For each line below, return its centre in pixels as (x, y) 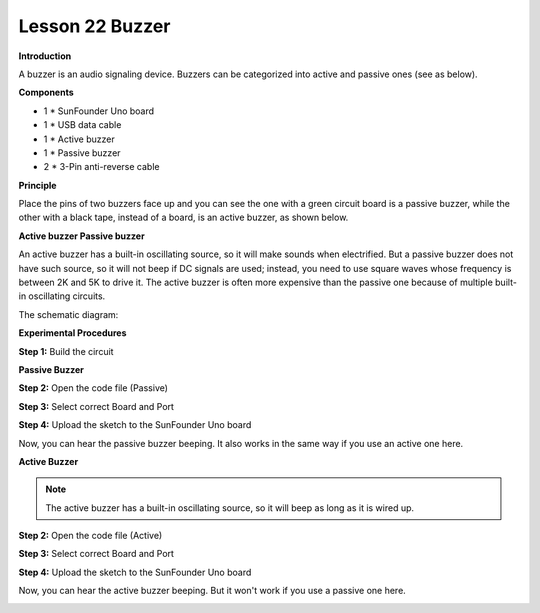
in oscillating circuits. (62, 296)
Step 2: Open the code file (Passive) (93, 388)
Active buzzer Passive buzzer (81, 236)
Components (46, 92)
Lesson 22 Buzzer (94, 26)
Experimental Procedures (72, 333)
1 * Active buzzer (79, 139)
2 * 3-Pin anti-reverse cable (101, 167)
